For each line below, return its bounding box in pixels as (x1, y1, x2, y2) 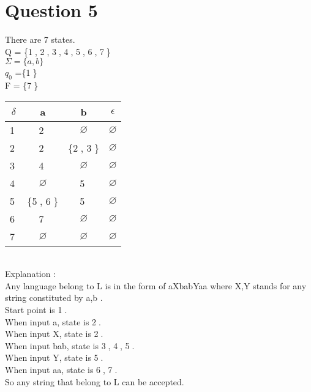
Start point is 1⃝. (5, 303, 67, 316)
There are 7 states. (5, 33, 75, 46)
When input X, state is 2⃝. (5, 327, 103, 340)
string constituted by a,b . (5, 291, 103, 304)
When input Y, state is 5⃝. (5, 351, 103, 364)
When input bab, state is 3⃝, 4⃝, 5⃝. (5, 339, 135, 352)
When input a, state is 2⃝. (5, 315, 101, 328)
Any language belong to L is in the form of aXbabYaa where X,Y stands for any (5, 279, 307, 292)
